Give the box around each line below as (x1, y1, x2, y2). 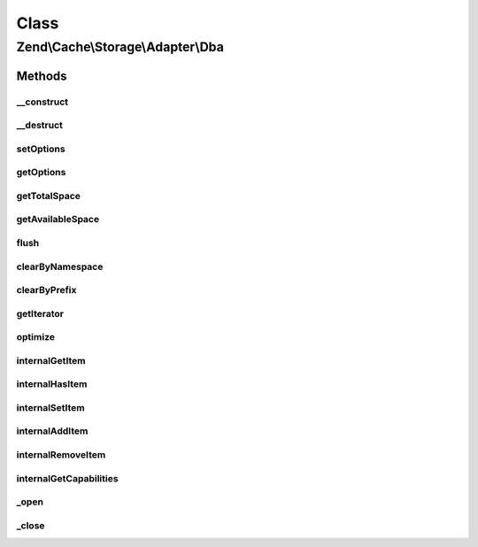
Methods (16, 68, 67, 83)
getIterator (16, 307, 64, 320)
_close (16, 519, 45, 531)
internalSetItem (16, 401, 85, 413)
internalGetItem (16, 354, 86, 366)
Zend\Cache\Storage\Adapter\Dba (16, 39, 225, 55)
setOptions (16, 143, 66, 155)
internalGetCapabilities (16, 472, 119, 484)
